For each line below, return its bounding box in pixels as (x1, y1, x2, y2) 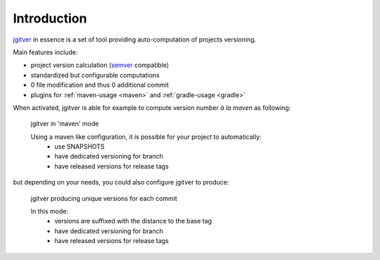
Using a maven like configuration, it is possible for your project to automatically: (30, 132, 262, 141)
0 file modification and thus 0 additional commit (30, 81, 169, 89)
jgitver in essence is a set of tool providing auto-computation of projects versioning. (13, 35, 257, 44)
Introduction (13, 11, 87, 26)
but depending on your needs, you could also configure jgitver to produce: (13, 178, 229, 187)
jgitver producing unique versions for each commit (30, 194, 177, 202)
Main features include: (13, 48, 78, 56)
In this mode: (30, 207, 68, 216)
